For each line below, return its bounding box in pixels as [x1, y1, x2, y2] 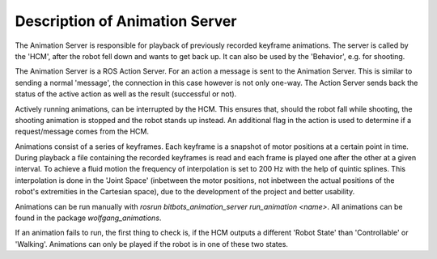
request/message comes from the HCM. [15, 126, 150, 137]
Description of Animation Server [15, 12, 237, 30]
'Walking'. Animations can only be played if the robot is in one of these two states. [15, 239, 289, 248]
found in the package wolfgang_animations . [15, 213, 162, 223]
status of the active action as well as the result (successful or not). [15, 89, 237, 99]
